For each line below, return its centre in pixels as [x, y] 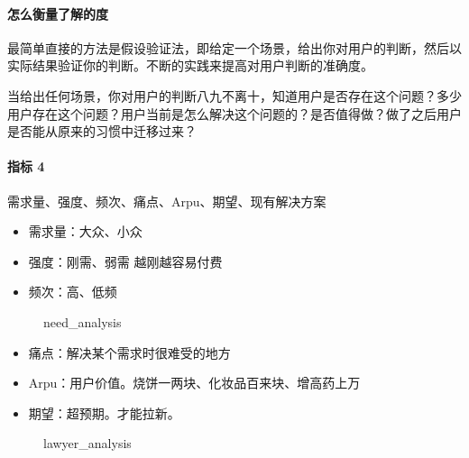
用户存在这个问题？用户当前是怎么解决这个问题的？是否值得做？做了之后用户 [234, 113]
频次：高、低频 [73, 292]
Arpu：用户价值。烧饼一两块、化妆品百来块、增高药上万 [194, 383]
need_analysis [83, 321]
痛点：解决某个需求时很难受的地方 [129, 352]
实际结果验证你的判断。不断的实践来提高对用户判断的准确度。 [190, 65]
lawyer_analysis [87, 443]
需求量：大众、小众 [85, 231]
